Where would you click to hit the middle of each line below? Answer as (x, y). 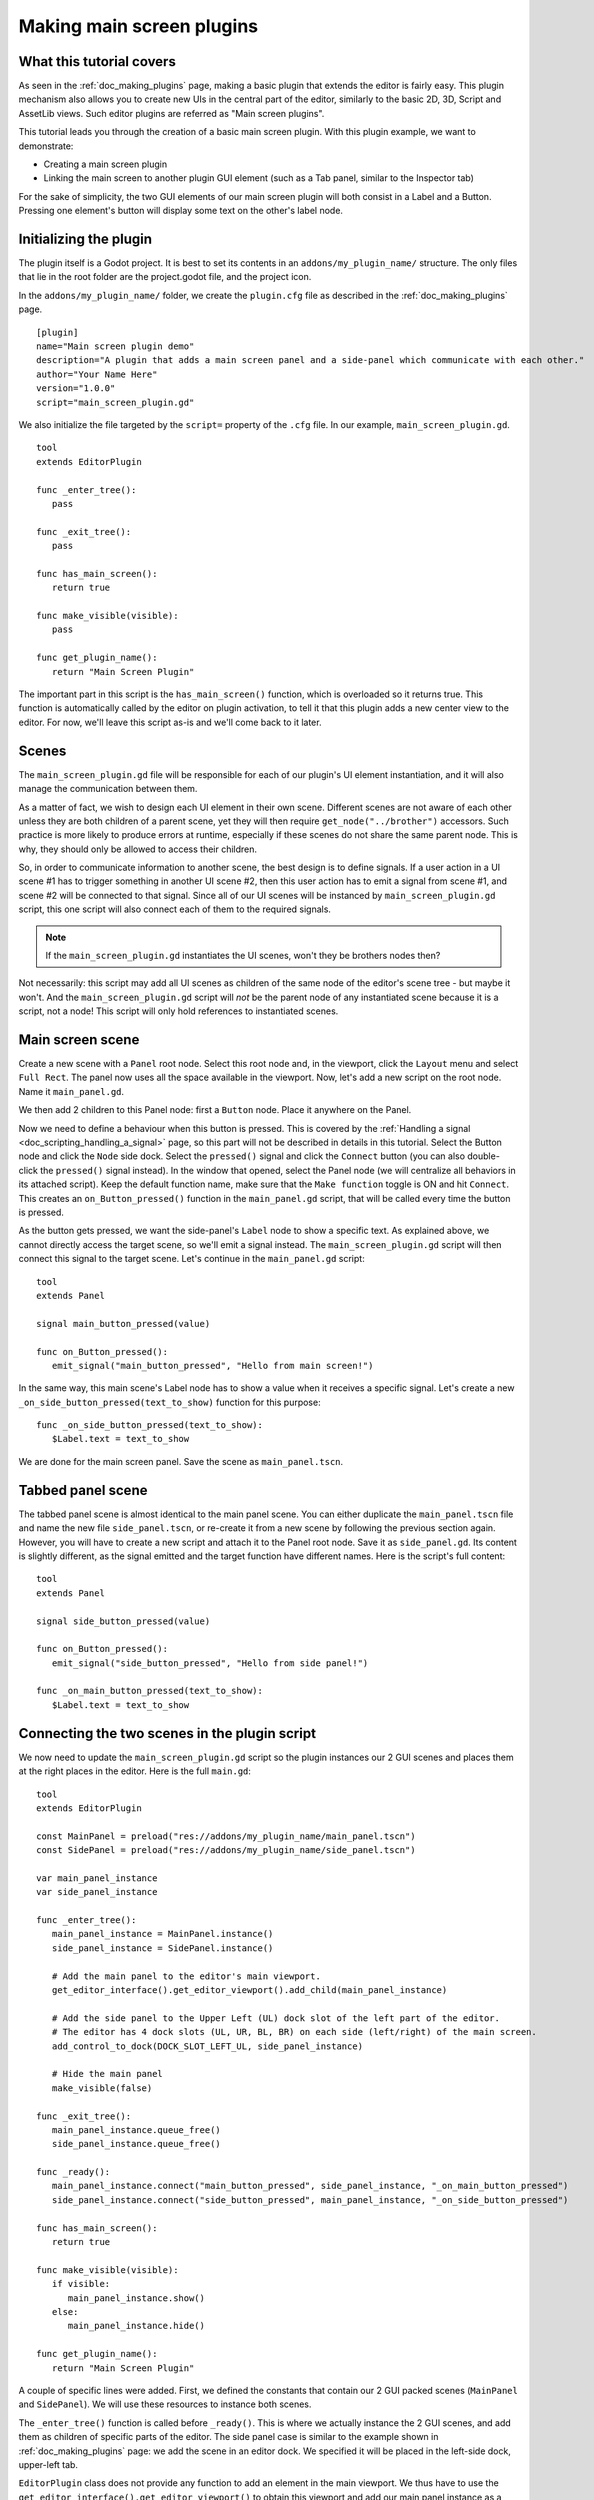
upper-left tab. (48, 2464)
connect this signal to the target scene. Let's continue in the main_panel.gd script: (191, 1259)
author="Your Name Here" (97, 374)
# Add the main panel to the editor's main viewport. (186, 1976)
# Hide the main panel (107, 2074)
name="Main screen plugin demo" (115, 346)
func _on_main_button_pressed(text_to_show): (150, 1691)
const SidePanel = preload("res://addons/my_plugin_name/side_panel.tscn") (226, 1850)
